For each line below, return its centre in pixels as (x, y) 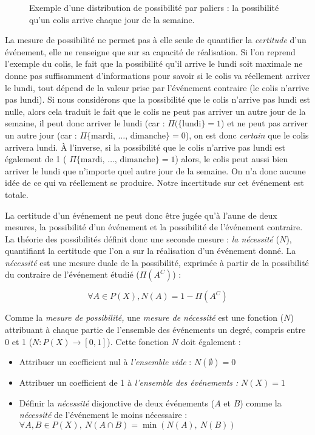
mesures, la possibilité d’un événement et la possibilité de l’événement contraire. (154, 227)
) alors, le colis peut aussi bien (232, 159)
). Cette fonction (138, 341)
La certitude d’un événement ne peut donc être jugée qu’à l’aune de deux (141, 215)
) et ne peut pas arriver (264, 123)
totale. (17, 194)
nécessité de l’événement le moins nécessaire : (103, 415)
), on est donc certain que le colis (247, 135)
